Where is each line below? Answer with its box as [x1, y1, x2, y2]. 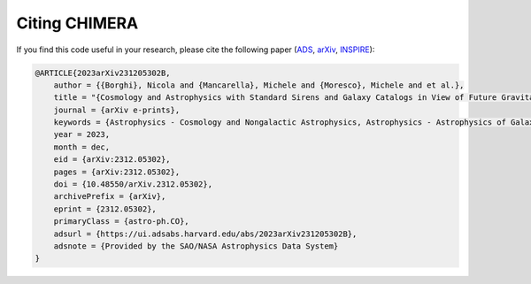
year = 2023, [53, 129, 111, 140]
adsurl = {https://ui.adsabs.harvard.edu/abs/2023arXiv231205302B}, [53, 228, 358, 239]
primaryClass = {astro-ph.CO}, [53, 217, 189, 226]
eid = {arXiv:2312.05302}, [53, 155, 172, 165]
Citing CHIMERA [16, 13, 139, 33]
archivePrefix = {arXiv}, [53, 191, 166, 202]
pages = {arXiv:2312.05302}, [53, 166, 181, 177]
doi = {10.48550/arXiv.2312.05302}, [53, 180, 212, 189]
